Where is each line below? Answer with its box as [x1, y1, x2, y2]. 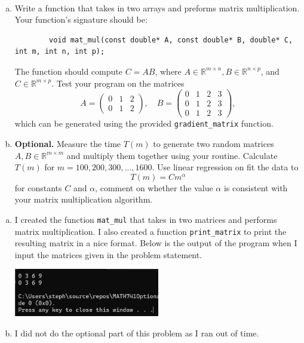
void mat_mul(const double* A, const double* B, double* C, [49, 35, 293, 44]
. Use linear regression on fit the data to [152, 161, 299, 173]
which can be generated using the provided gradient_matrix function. [14, 117, 274, 130]
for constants [14, 181, 62, 194]
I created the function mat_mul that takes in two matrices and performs [14, 213, 277, 225]
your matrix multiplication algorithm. [14, 193, 153, 206]
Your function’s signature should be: [14, 13, 148, 26]
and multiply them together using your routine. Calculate [66, 149, 278, 161]
